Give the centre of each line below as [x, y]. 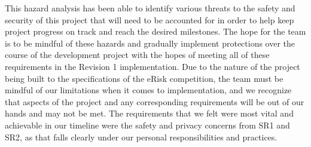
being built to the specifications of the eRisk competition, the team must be [144, 78]
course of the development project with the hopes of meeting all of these [137, 55]
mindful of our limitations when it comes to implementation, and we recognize [148, 90]
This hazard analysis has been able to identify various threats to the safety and [150, 8]
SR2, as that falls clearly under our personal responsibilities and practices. [141, 137]
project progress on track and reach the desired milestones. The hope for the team [155, 31]
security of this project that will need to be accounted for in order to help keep [150, 19]
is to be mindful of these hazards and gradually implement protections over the [150, 43]
